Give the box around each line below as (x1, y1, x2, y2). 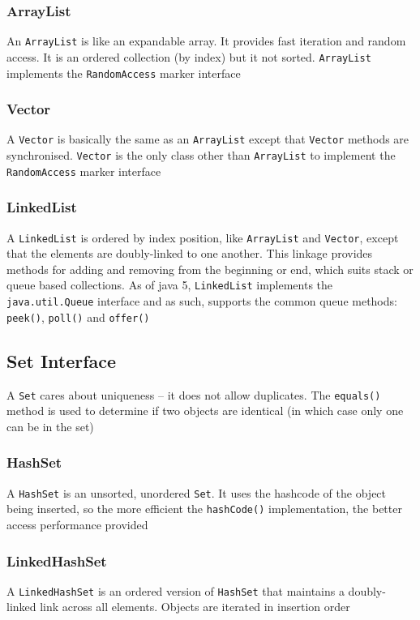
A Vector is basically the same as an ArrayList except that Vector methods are (6, 130, 409, 148)
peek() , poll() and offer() (6, 308, 150, 325)
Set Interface (6, 348, 117, 373)
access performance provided (6, 515, 148, 532)
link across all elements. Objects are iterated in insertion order (40, 598, 350, 615)
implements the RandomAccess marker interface (6, 64, 241, 81)
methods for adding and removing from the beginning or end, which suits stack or (6, 260, 414, 277)
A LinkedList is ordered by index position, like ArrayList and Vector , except (6, 229, 399, 246)
